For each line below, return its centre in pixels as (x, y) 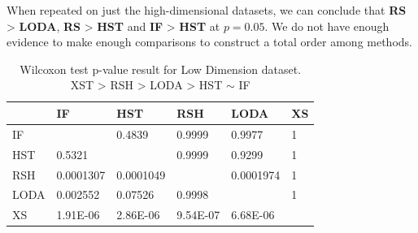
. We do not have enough (327, 26)
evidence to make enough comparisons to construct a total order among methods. (209, 42)
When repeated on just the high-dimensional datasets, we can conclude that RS (207, 10)
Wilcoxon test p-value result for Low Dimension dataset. (161, 69)
